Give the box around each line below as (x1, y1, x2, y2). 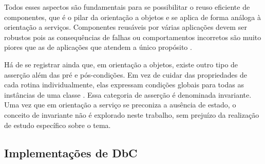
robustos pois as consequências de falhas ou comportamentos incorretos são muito (4, 31, 261, 42)
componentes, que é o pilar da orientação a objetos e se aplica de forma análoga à (4, 11, 261, 22)
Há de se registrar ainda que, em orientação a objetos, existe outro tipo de (4, 59, 238, 69)
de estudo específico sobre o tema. (4, 119, 111, 130)
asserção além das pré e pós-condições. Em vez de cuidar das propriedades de (4, 69, 247, 80)
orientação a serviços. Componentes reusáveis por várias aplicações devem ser (4, 22, 247, 32)
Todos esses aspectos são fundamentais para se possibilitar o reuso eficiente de (4, 2, 250, 12)
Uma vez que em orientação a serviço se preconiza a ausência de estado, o (4, 99, 236, 110)
